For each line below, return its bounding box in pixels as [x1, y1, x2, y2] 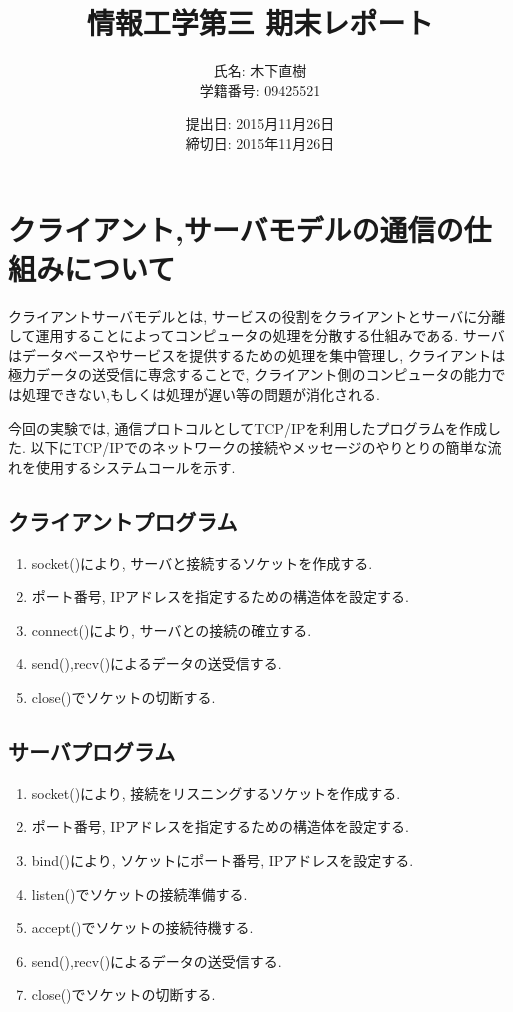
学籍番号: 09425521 [199, 79, 321, 100]
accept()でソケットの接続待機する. [31, 917, 254, 938]
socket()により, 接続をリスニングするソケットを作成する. [31, 782, 401, 803]
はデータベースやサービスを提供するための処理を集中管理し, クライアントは [8, 344, 506, 365]
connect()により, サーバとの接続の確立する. [31, 619, 312, 640]
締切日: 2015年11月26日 [185, 132, 335, 153]
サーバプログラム [8, 735, 176, 766]
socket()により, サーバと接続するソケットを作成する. [31, 552, 373, 573]
